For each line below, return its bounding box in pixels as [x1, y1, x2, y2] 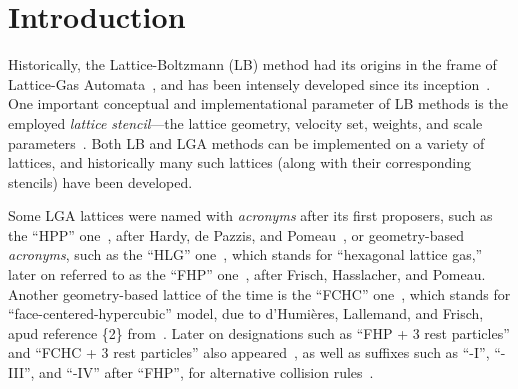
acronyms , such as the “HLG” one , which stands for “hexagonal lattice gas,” [8, 244, 483, 265]
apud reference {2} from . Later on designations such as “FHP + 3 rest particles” [8, 322, 510, 343]
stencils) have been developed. [8, 171, 193, 192]
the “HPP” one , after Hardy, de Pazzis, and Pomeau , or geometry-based [8, 224, 465, 245]
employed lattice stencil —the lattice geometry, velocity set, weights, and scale [8, 112, 483, 133]
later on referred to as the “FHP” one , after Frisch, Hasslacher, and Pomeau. [8, 264, 486, 285]
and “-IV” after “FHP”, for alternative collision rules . [39, 362, 374, 383]
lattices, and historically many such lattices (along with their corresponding [8, 152, 471, 173]
